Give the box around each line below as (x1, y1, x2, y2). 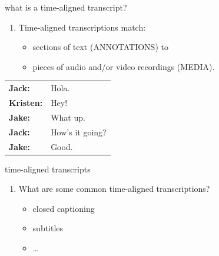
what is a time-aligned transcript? (5, 1, 127, 13)
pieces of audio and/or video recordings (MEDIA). (32, 60, 215, 72)
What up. (51, 111, 85, 123)
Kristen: (9, 96, 43, 108)
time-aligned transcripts (5, 162, 91, 175)
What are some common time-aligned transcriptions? (18, 182, 210, 195)
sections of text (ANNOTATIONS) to (32, 41, 168, 53)
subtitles (32, 222, 64, 234)
